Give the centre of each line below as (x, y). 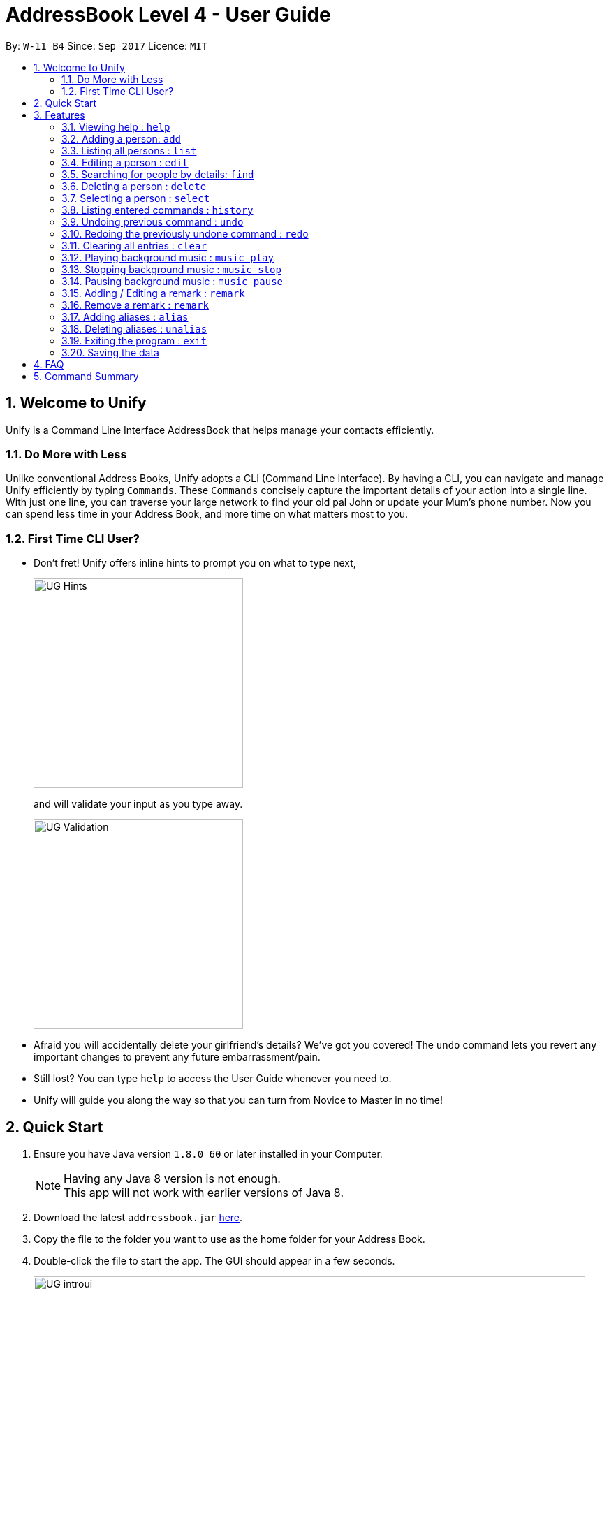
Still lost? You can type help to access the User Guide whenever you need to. (213, 1079)
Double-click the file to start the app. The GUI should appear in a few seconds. (214, 1260)
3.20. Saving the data (110, 352)
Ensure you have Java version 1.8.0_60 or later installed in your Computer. (208, 1153)
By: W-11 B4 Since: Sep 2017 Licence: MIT (107, 45)
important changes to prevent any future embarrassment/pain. (177, 1057)
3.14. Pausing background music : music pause (173, 281)
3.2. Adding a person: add (121, 138)
